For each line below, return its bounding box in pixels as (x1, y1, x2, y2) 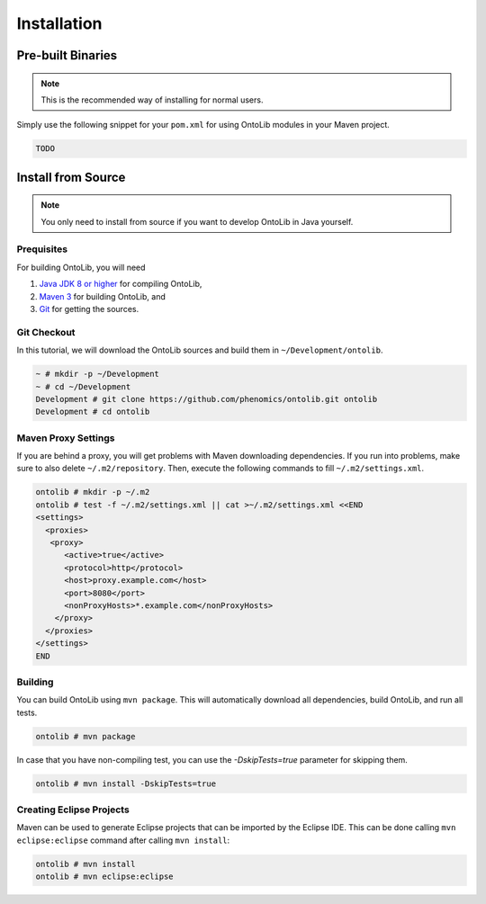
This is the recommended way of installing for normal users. (40, 94, 264, 105)
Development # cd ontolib (35, 407, 150, 417)
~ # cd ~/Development (35, 381, 131, 391)
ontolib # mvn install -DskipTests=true (35, 778, 216, 789)
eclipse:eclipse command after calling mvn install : (16, 835, 230, 846)
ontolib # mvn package (35, 731, 136, 741)
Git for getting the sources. (39, 304, 139, 315)
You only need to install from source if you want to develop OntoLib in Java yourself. (40, 216, 354, 227)
